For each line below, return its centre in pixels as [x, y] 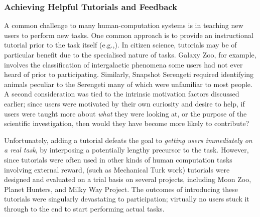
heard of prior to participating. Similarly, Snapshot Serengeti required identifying [129, 74]
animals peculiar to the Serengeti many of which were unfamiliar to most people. [128, 84]
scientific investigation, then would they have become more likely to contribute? [127, 123]
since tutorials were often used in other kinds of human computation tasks [118, 159]
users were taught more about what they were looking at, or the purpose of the [125, 113]
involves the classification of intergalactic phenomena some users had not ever [123, 64]
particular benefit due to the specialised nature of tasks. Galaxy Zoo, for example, [130, 54]
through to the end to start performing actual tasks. [84, 208]
